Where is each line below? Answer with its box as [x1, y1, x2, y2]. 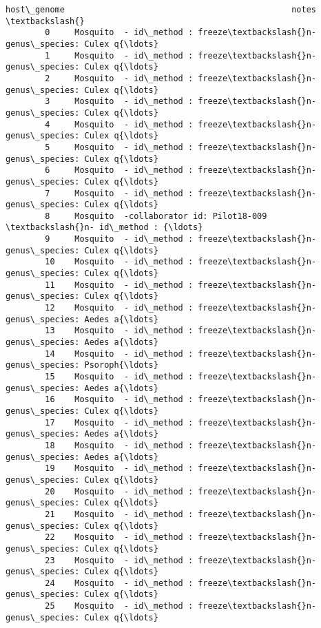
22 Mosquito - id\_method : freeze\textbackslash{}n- [45, 532, 317, 543]
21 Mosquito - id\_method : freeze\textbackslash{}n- [45, 509, 317, 519]
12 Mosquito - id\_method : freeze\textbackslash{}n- [45, 303, 317, 313]
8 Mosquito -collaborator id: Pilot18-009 [45, 211, 267, 221]
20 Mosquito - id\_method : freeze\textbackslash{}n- [45, 486, 317, 496]
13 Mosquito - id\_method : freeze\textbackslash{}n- [45, 326, 317, 336]
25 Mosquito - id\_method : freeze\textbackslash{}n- [45, 601, 317, 611]
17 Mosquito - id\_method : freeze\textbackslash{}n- [45, 417, 317, 428]
